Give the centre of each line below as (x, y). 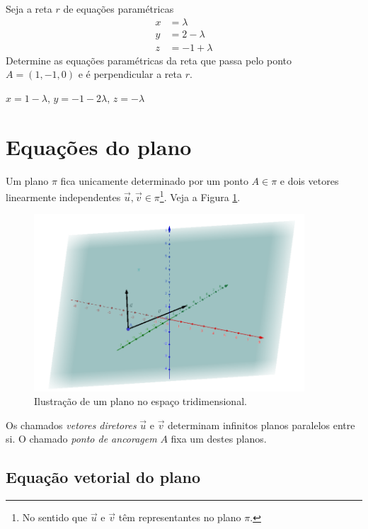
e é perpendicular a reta (130, 74)
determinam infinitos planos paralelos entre (261, 425)
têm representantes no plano (180, 517)
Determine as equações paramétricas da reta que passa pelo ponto (149, 60)
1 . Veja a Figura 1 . (200, 196)
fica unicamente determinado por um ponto (154, 180)
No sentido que (55, 517)
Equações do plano (99, 146)
